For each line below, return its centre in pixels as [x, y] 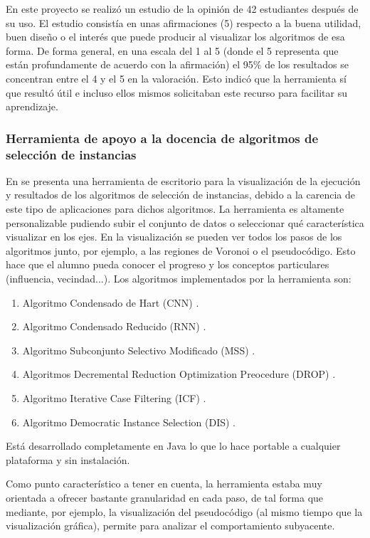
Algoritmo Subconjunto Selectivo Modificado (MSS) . [139, 350]
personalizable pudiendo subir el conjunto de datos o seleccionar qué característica [185, 222]
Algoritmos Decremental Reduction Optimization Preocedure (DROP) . [179, 374]
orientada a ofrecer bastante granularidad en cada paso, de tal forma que [165, 497]
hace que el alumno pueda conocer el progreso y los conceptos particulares [168, 264]
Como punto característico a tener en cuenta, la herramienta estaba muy [164, 484]
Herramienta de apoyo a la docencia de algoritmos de [162, 138]
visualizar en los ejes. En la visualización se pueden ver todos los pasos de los [174, 237]
